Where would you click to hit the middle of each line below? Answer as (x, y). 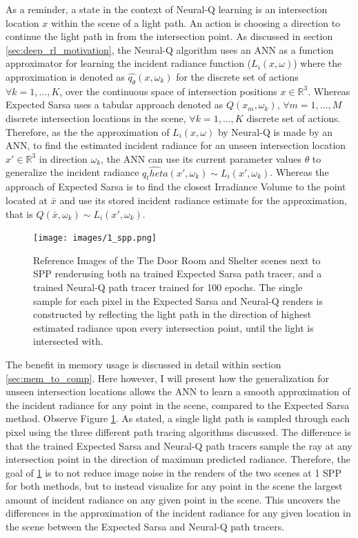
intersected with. (68, 341)
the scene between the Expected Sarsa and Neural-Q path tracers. (145, 527)
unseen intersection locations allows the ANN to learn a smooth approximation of (178, 391)
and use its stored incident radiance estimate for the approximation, (203, 200)
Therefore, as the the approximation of (88, 131)
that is (19, 213)
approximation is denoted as (65, 76)
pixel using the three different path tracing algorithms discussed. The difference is (178, 431)
